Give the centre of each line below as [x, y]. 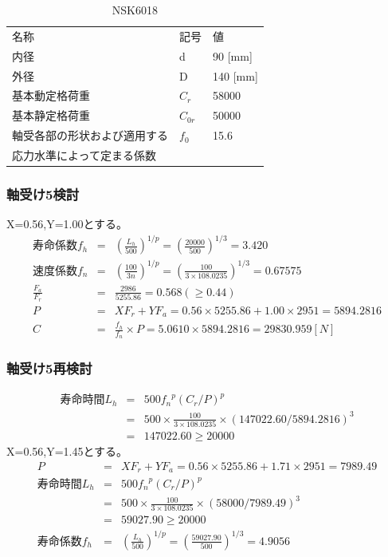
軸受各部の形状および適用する [90, 135]
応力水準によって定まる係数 [84, 154]
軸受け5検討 [43, 194]
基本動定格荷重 [51, 95]
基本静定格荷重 [51, 115]
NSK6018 [135, 10]
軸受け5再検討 [49, 368]
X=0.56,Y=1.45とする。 [67, 450]
